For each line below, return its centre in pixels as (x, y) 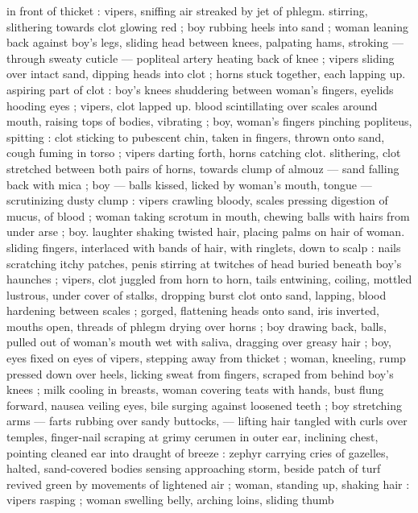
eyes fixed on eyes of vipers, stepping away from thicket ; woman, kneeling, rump (206, 358)
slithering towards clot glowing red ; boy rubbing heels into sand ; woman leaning (208, 26)
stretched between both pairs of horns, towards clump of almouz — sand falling (203, 168)
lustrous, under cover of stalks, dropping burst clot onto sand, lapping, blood (197, 294)
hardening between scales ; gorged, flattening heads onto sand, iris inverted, (193, 310)
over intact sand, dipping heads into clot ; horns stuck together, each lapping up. (206, 74)
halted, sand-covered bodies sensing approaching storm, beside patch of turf (194, 468)
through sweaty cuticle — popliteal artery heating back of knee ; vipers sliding (201, 58)
